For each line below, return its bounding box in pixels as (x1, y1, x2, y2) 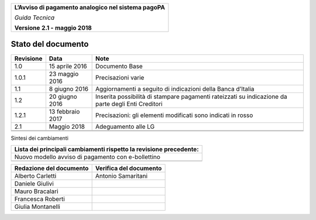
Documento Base (95, 62, 143, 70)
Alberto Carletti (14, 171, 57, 180)
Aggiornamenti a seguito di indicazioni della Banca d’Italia (95, 85, 255, 93)
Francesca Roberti (14, 195, 66, 203)
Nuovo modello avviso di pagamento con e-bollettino (14, 153, 161, 161)
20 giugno (49, 92, 77, 101)
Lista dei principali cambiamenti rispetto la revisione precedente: (14, 145, 199, 153)
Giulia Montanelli (14, 202, 61, 211)
